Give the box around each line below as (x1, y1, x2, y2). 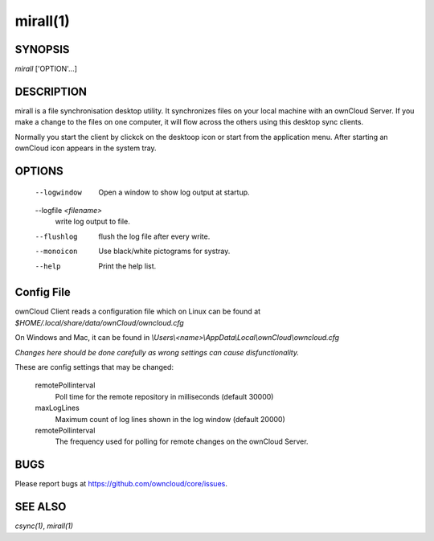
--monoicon (35, 247, 78, 256)
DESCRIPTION (14, 84, 88, 98)
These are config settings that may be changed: (14, 362, 174, 371)
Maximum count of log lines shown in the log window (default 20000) (55, 414, 285, 424)
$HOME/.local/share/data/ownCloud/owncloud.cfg (14, 318, 184, 327)
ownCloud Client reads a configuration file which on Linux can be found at (14, 306, 261, 317)
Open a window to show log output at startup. (98, 187, 250, 197)
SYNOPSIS (14, 43, 70, 56)
